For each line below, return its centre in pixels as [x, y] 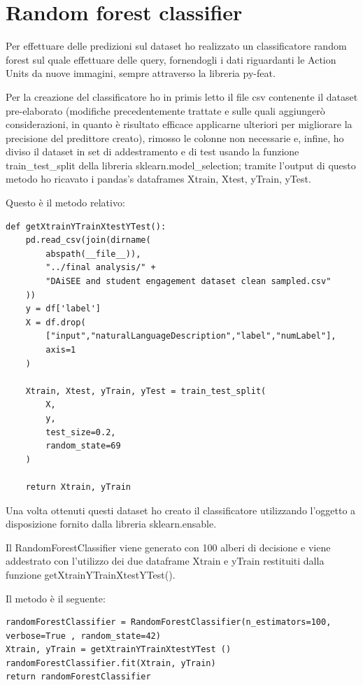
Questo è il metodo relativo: [65, 203]
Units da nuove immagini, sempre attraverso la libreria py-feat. [141, 73]
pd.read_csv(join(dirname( [88, 240]
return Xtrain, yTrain [78, 487]
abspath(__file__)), [93, 254]
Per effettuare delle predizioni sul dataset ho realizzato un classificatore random [176, 46]
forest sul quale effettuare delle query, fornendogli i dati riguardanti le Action [171, 59]
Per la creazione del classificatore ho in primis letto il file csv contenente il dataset [182, 96]
